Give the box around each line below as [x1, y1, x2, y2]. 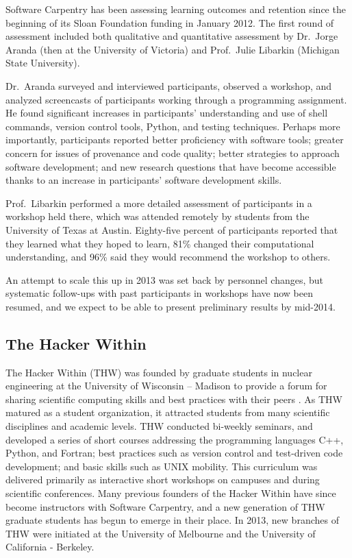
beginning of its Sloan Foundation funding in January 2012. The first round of [5, 15, 334, 29]
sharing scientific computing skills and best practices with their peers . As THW [5, 391, 342, 406]
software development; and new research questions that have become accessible [5, 159, 336, 173]
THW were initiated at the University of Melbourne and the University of [5, 526, 316, 540]
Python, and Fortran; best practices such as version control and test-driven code [5, 446, 343, 460]
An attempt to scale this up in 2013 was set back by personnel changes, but [5, 272, 324, 287]
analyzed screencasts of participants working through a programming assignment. [5, 92, 347, 106]
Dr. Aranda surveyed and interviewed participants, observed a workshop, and [5, 78, 332, 93]
